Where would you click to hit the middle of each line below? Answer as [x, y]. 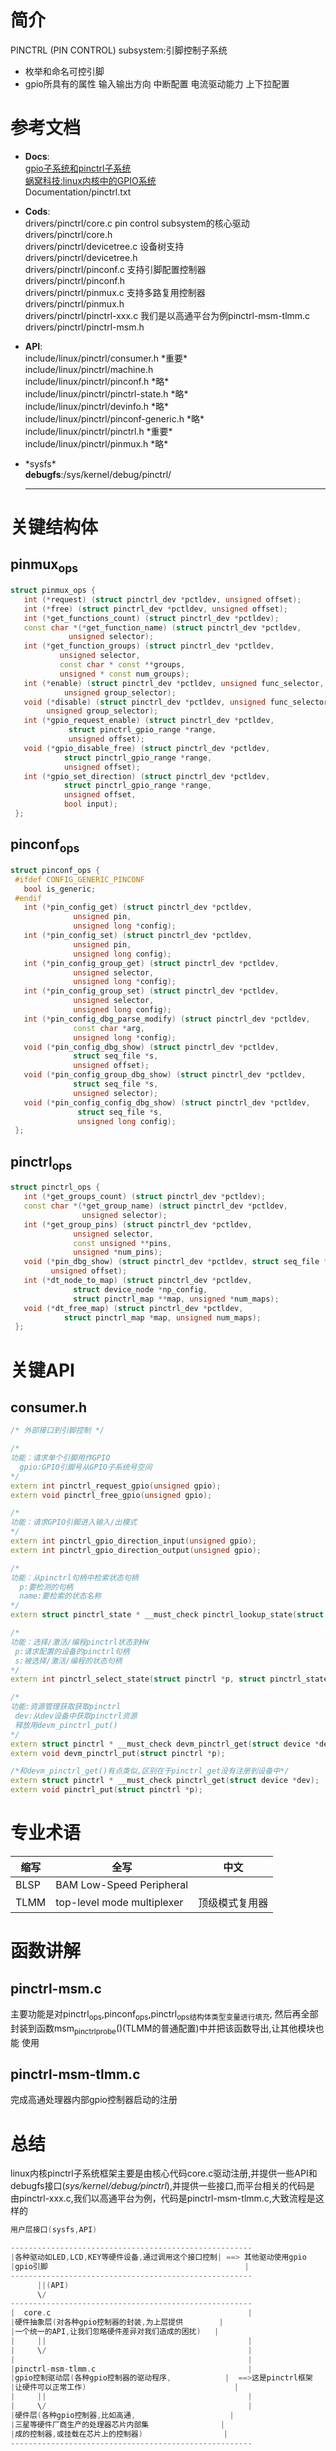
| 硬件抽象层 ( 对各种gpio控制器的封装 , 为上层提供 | [117, 2322]
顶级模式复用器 [233, 1903]
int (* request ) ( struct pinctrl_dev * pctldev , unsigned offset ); [162, 599]
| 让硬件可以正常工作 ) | [124, 2387]
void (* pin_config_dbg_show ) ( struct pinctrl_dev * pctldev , [151, 1047]
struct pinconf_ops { [55, 870]
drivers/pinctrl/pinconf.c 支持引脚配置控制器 [115, 269]
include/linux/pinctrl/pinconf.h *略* [97, 381]
